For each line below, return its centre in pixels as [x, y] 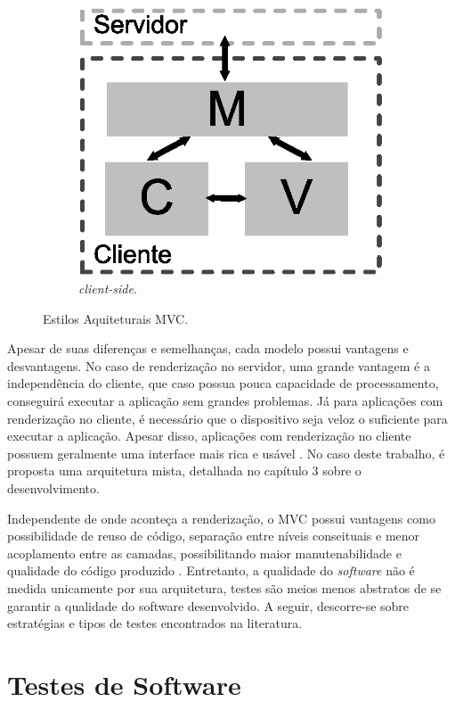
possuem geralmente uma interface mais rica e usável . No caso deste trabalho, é [226, 453]
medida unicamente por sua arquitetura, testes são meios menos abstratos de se [224, 587]
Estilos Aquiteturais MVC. [116, 318]
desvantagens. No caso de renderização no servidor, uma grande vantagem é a [219, 365]
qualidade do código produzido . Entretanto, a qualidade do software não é [211, 570]
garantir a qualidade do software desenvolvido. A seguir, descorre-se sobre [208, 605]
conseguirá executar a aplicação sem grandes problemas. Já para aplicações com [225, 401]
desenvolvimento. [53, 488]
